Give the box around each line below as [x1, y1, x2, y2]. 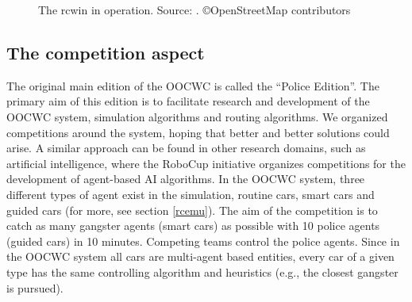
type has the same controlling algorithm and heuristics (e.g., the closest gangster [6, 263, 399, 280]
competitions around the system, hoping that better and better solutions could [6, 124, 390, 140]
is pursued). [6, 279, 64, 296]
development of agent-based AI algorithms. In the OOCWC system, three [6, 170, 365, 187]
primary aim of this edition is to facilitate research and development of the [6, 93, 370, 109]
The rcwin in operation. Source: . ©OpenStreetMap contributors [38, 2, 351, 17]
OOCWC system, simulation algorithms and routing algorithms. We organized [6, 108, 388, 124]
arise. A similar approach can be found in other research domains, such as [6, 140, 366, 156]
